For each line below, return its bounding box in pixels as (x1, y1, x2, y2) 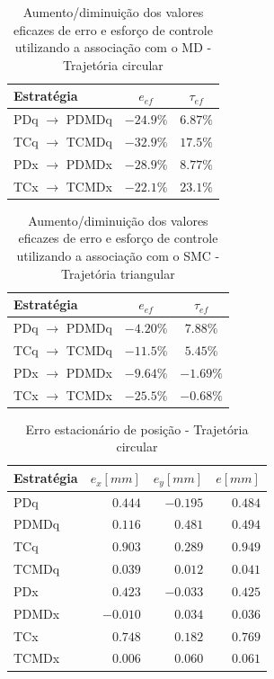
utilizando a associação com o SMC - (16, 246, 220, 265)
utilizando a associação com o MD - (14, 38, 212, 57)
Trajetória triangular (61, 264, 175, 282)
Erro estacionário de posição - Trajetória (25, 419, 249, 438)
